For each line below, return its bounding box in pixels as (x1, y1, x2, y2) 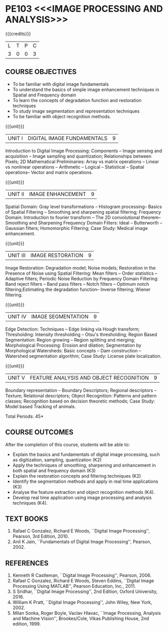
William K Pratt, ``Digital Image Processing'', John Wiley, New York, (12, 600, 152, 606)
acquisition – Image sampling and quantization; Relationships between (5, 153, 152, 159)
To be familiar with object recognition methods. (12, 113, 111, 119)
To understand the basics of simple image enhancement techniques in (12, 86, 159, 92)
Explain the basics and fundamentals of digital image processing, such (12, 451, 160, 457)
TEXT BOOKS (5, 514, 49, 523)
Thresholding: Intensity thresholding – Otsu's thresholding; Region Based (5, 331, 157, 338)
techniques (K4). (12, 500, 48, 506)
